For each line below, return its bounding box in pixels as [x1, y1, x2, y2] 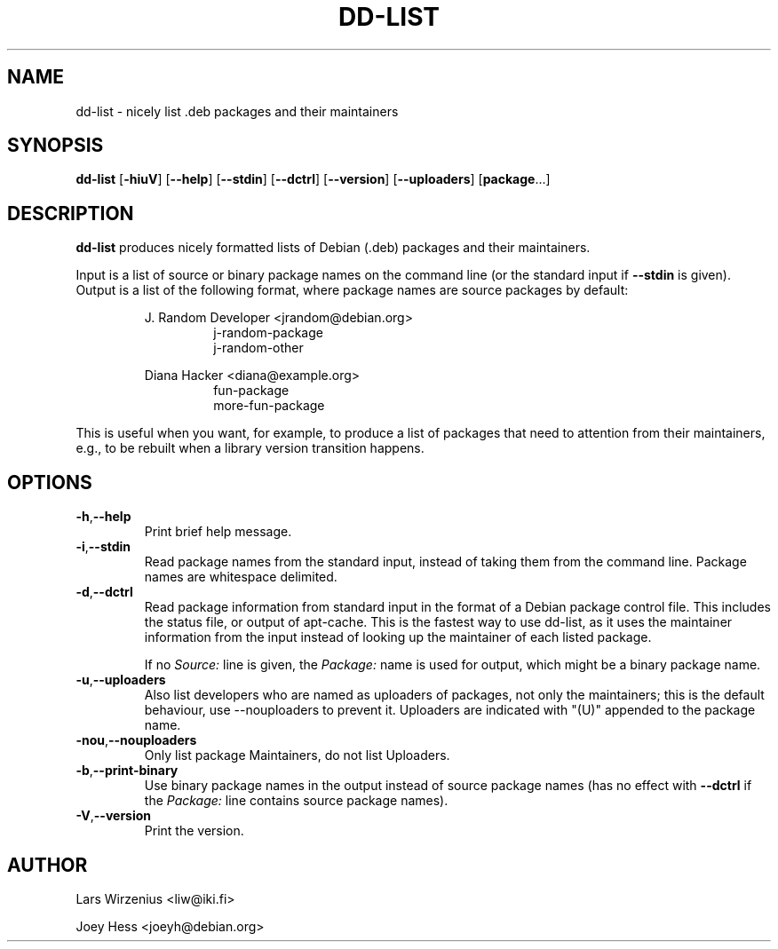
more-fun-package [213, 398, 325, 414]
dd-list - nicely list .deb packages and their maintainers [75, 103, 399, 119]
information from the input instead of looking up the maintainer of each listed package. [144, 629, 652, 645]
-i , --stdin [75, 539, 131, 555]
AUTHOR [7, 853, 88, 876]
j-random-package [213, 325, 323, 341]
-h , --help [75, 509, 131, 525]
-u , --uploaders [75, 672, 166, 688]
